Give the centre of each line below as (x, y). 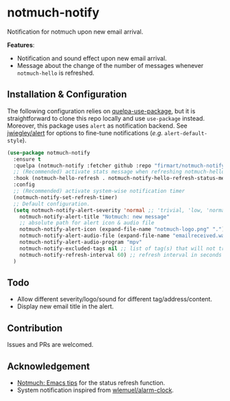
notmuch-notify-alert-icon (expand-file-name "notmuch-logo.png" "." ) (122, 229)
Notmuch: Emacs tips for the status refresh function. (91, 382)
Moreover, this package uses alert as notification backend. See (97, 126)
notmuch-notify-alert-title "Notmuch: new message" (94, 217)
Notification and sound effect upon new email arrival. (92, 58)
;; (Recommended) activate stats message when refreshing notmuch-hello (119, 172)
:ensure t (27, 159)
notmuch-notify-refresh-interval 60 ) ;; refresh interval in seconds (121, 255)
